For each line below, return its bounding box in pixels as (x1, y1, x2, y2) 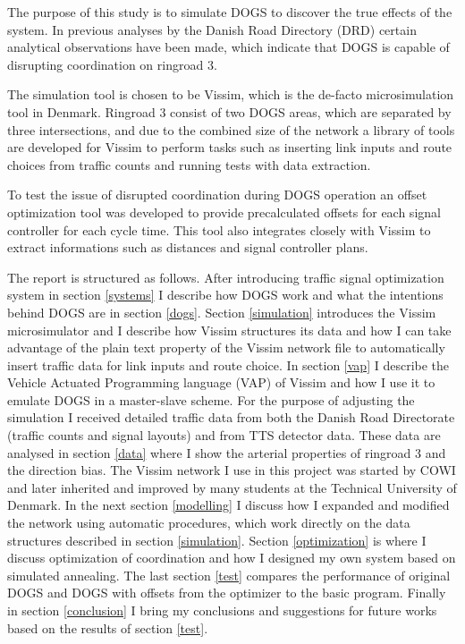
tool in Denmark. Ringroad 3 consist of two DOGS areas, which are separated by (7, 102, 452, 121)
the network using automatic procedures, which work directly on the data (7, 513, 410, 532)
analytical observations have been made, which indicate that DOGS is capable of (7, 38, 450, 56)
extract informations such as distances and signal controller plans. (7, 238, 368, 257)
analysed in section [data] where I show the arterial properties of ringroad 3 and (7, 443, 446, 462)
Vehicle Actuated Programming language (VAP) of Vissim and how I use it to (7, 373, 435, 392)
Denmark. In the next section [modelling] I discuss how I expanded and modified (7, 496, 450, 514)
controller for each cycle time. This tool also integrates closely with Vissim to (7, 220, 431, 239)
